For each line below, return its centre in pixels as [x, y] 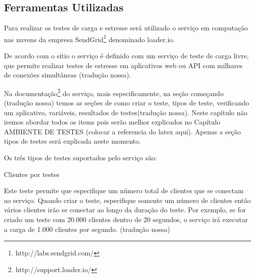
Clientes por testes [32, 174]
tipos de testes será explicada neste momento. [73, 141]
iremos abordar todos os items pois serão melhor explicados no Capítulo [112, 122]
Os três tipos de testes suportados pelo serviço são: [80, 158]
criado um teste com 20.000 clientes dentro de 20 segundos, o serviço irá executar [126, 219]
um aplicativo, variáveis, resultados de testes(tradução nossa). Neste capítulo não [126, 112]
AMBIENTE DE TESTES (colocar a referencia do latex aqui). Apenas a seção [123, 131]
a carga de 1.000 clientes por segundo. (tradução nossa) [87, 229]
